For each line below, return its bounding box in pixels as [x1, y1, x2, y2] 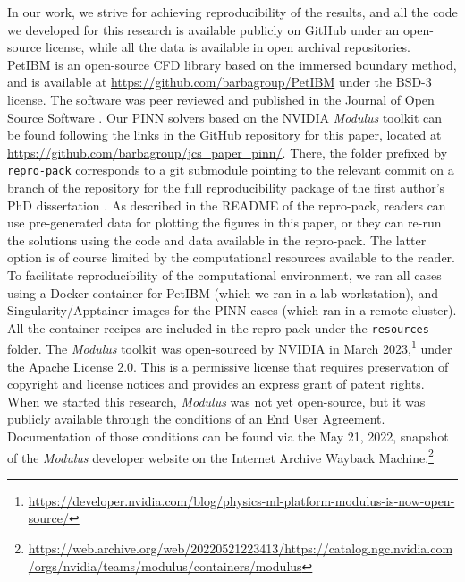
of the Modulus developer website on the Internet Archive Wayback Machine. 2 [7, 445, 434, 466]
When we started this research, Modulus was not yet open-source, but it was [7, 391, 426, 410]
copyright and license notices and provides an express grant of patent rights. [7, 374, 425, 393]
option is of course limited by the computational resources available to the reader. [7, 248, 455, 267]
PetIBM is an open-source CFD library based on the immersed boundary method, [7, 55, 457, 73]
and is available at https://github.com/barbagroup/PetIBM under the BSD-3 [7, 73, 432, 91]
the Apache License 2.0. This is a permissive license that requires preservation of [7, 356, 449, 375]
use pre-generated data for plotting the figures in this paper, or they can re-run [7, 213, 442, 232]
